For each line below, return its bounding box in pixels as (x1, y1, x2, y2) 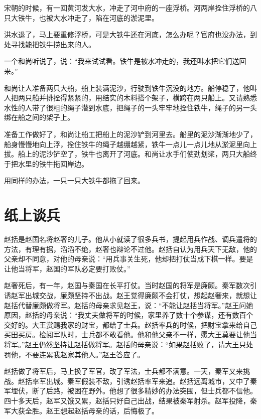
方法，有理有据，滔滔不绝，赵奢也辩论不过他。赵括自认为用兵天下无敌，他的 (4, 243, 257, 254)
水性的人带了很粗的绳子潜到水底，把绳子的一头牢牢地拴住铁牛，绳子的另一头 (4, 102, 257, 112)
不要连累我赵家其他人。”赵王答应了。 (25, 349, 145, 359)
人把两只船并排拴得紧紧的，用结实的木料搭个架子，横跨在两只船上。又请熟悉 (4, 92, 257, 103)
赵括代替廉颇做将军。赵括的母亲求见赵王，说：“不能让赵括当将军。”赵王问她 (4, 300, 253, 310)
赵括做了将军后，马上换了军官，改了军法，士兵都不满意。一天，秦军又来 (4, 366, 243, 376)
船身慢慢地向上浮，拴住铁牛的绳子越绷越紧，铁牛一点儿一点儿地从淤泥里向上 (4, 138, 257, 149)
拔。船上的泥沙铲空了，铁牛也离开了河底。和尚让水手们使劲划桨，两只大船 (4, 149, 250, 159)
